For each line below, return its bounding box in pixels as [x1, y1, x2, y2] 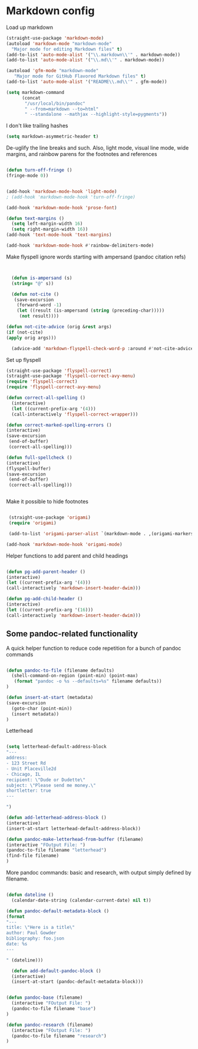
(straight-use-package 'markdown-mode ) [6, 35, 104, 41]
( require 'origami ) [8, 520, 57, 526]
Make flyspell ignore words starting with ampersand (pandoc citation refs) [6, 253, 186, 260]
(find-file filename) [6, 853, 60, 859]
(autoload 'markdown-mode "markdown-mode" [6, 40, 112, 47]
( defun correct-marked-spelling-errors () [6, 422, 112, 428]
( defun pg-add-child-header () [6, 596, 83, 602]
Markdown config [6, 4, 95, 18]
